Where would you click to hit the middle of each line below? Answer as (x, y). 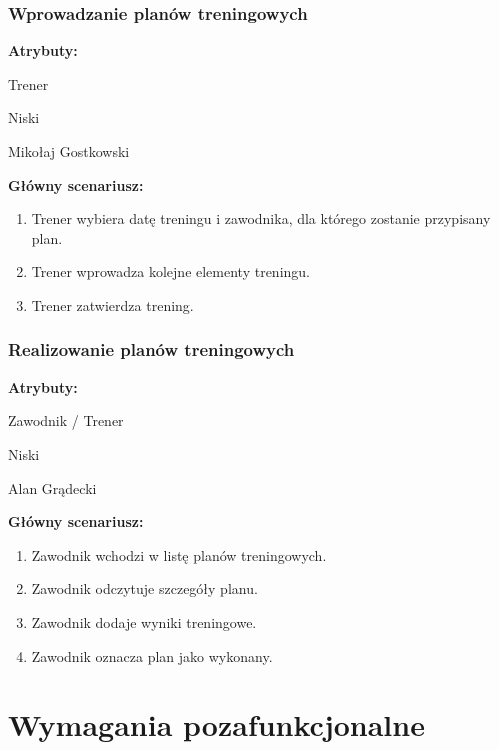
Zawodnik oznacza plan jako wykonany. (152, 655)
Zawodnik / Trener (66, 420)
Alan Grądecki (52, 487)
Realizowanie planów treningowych (151, 349)
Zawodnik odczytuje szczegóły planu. (144, 588)
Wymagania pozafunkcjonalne (216, 724)
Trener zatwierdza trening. (112, 304)
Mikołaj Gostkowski (69, 151)
